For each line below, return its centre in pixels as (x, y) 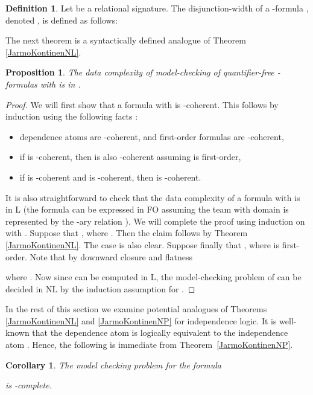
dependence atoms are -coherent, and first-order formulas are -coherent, (152, 136)
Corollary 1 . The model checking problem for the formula (113, 364)
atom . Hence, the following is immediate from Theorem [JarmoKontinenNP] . (149, 345)
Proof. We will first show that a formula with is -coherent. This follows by (142, 104)
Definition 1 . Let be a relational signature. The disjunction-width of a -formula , (157, 8)
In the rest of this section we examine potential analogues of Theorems (136, 309)
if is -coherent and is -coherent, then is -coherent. (110, 177)
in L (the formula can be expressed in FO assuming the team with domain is (147, 209)
